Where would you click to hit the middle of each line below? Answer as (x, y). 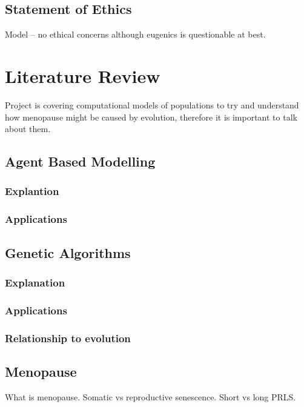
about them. (28, 129)
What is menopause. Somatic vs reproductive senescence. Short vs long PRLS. (150, 396)
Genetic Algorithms (68, 252)
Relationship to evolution (68, 338)
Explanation (35, 282)
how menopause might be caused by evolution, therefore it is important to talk (151, 117)
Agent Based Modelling (80, 161)
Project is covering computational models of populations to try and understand (152, 104)
